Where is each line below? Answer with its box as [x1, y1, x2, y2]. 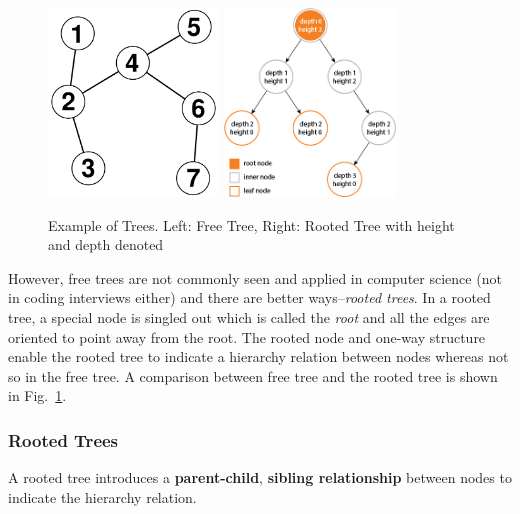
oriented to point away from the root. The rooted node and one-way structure [8, 326, 486, 347]
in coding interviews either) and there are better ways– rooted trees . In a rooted [8, 287, 491, 308]
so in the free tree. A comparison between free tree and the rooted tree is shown [8, 365, 498, 386]
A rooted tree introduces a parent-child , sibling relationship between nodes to [8, 467, 512, 488]
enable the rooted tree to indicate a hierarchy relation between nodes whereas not [8, 346, 509, 367]
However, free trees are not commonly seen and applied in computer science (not [8, 267, 502, 288]
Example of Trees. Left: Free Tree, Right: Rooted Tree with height [48, 214, 455, 235]
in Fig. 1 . [8, 385, 67, 406]
